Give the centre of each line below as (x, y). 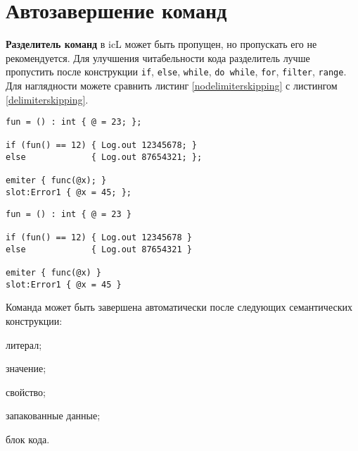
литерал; (24, 344)
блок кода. (28, 439)
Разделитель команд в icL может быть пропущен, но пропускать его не (161, 44)
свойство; (26, 391)
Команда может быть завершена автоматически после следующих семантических (179, 307)
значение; (26, 368)
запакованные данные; (53, 415)
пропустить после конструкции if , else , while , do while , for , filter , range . (176, 72)
